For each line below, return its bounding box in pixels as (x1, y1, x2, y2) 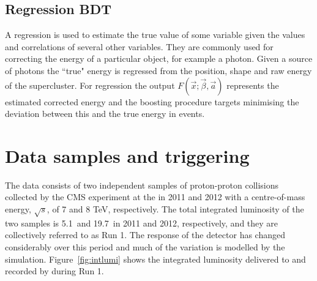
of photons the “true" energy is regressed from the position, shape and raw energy (5, 64, 312, 77)
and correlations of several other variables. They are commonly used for (5, 40, 274, 53)
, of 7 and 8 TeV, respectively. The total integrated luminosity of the (47, 203, 304, 215)
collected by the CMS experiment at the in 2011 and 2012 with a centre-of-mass (5, 190, 305, 203)
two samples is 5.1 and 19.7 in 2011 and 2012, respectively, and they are (5, 216, 278, 229)
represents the (226, 78, 279, 91)
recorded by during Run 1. (5, 264, 104, 277)
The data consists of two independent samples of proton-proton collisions (5, 178, 279, 191)
